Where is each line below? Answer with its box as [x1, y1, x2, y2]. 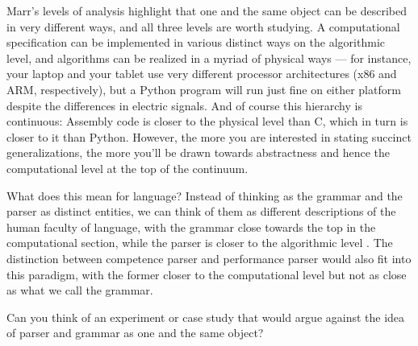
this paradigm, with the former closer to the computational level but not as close [6, 266, 407, 282]
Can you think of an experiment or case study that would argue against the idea [6, 308, 405, 325]
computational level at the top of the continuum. [6, 159, 249, 176]
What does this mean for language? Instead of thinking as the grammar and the [6, 187, 403, 204]
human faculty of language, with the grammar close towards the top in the [6, 218, 376, 235]
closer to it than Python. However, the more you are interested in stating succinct [6, 128, 412, 145]
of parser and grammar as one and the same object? [6, 324, 264, 341]
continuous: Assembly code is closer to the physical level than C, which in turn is [6, 113, 408, 130]
